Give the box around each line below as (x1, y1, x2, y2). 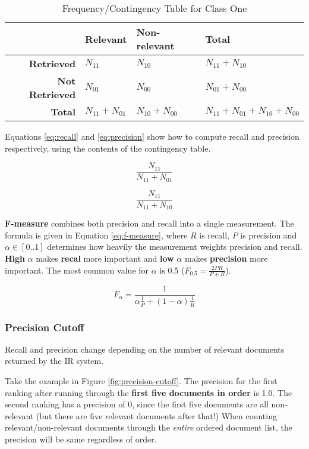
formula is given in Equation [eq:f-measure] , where (5, 228, 188, 241)
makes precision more (184, 252, 268, 264)
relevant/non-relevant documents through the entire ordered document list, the (5, 421, 293, 434)
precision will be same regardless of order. (5, 433, 157, 445)
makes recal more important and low (36, 252, 174, 264)
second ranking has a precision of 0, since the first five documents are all (5, 398, 269, 410)
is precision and (240, 228, 297, 241)
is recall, (199, 228, 229, 241)
